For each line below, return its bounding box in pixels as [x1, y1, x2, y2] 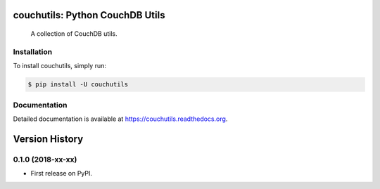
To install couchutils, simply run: [13, 62, 107, 70]
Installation [13, 46, 53, 56]
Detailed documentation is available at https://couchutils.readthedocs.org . [13, 115, 228, 123]
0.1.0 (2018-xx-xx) [13, 155, 77, 164]
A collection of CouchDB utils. [30, 30, 118, 38]
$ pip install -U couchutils [27, 81, 129, 89]
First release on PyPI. [30, 169, 93, 178]
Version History [13, 133, 84, 145]
